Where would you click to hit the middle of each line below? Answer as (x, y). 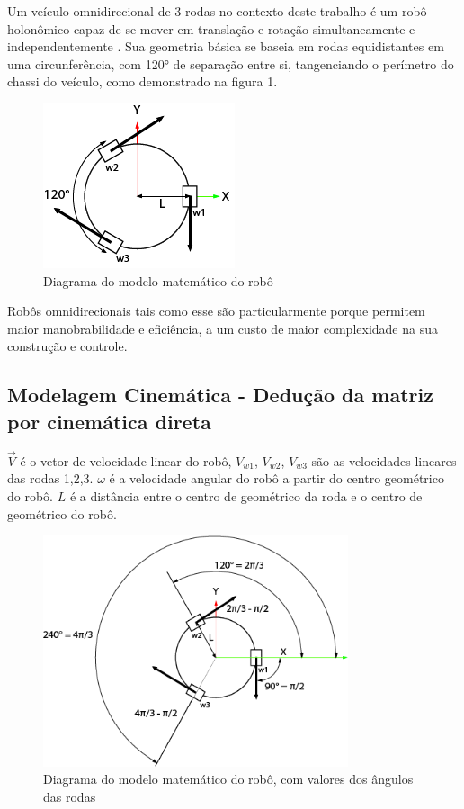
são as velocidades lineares (384, 460)
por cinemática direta (109, 421)
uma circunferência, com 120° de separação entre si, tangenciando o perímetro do (231, 63)
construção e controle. (67, 346)
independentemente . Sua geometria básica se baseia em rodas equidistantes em (226, 46)
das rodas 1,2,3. (50, 478)
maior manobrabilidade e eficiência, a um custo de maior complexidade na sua (223, 328)
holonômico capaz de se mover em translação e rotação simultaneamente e (211, 28)
